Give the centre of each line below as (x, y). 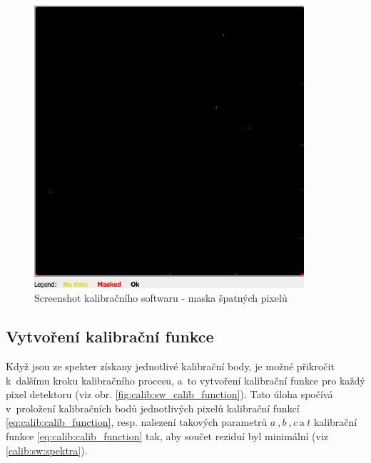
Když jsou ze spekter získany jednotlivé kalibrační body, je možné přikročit (170, 366)
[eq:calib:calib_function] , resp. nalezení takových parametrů (137, 422)
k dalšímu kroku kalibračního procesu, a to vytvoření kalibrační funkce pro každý (185, 380)
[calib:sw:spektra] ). (47, 450)
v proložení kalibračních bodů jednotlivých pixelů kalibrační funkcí (153, 408)
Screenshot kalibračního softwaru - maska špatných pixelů (161, 298)
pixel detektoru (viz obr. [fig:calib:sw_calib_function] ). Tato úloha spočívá (169, 394)
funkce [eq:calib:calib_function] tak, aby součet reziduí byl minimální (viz (167, 436)
